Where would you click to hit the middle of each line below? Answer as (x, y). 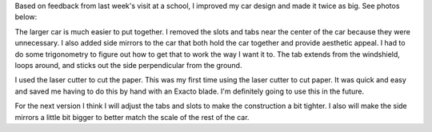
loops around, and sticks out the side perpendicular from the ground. (128, 65)
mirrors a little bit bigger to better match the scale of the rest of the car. (132, 117)
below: (26, 17)
